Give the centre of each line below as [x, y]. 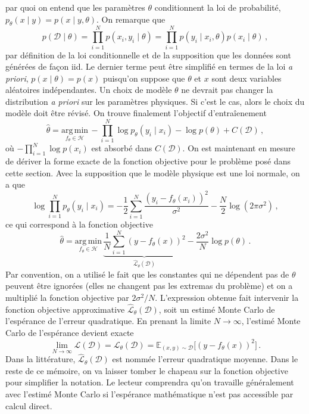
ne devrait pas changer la [227, 90]
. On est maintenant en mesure [239, 148]
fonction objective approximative [65, 309]
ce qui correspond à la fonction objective [79, 224]
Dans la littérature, [40, 359]
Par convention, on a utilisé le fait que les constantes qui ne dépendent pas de [147, 274]
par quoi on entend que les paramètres [75, 7]
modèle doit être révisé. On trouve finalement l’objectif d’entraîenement [136, 113]
